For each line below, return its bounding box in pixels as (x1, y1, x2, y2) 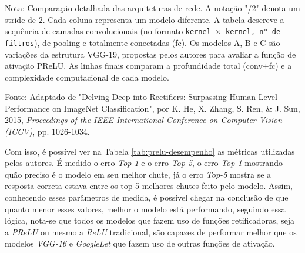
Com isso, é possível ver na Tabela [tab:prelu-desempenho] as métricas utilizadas (5, 145, 295, 157)
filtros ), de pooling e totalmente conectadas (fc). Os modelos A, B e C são (5, 36, 280, 48)
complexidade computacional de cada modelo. (5, 71, 169, 83)
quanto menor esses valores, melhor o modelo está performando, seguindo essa (5, 202, 286, 215)
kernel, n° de (226, 28, 281, 36)
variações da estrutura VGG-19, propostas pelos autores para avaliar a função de (5, 48, 296, 60)
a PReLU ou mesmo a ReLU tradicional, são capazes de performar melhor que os (5, 225, 297, 238)
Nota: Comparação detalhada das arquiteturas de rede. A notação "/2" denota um (5, 2, 300, 14)
